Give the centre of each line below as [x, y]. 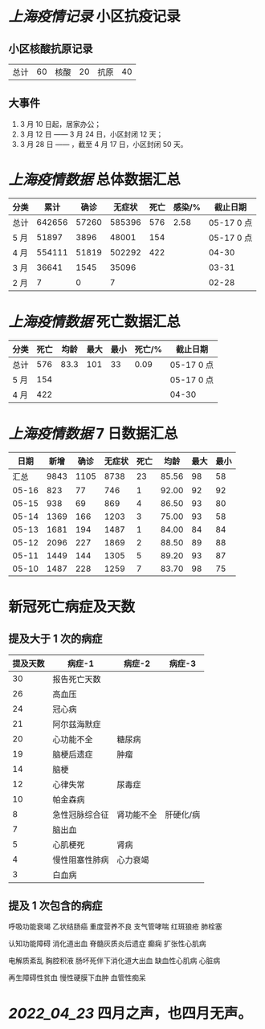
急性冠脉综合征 [81, 815]
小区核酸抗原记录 [51, 49]
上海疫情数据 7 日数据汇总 [93, 433]
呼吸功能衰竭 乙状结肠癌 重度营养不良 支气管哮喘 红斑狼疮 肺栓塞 [115, 927]
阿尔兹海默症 [77, 724]
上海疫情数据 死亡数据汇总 [94, 321]
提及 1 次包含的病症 [55, 906]
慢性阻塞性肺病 [81, 860]
